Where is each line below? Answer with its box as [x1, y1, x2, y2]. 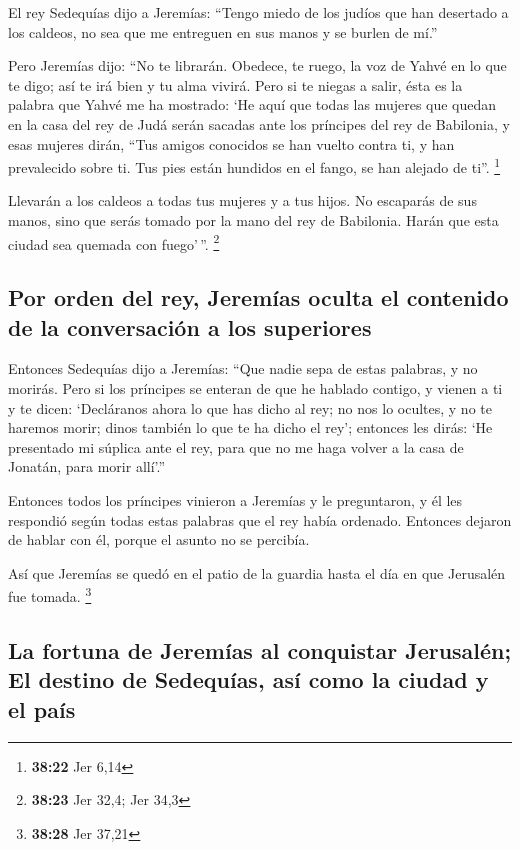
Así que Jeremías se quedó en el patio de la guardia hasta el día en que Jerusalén [8, 562, 506, 583]
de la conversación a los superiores [8, 311, 372, 342]
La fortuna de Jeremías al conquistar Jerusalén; [8, 635, 512, 666]
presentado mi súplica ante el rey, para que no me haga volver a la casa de [8, 436, 464, 457]
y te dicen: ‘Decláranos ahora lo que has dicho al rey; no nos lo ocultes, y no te [8, 397, 492, 418]
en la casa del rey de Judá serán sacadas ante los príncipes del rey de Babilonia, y [8, 113, 510, 134]
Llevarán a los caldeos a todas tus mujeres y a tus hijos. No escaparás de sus [8, 190, 477, 211]
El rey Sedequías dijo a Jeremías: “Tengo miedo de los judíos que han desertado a [8, 2, 509, 22]
